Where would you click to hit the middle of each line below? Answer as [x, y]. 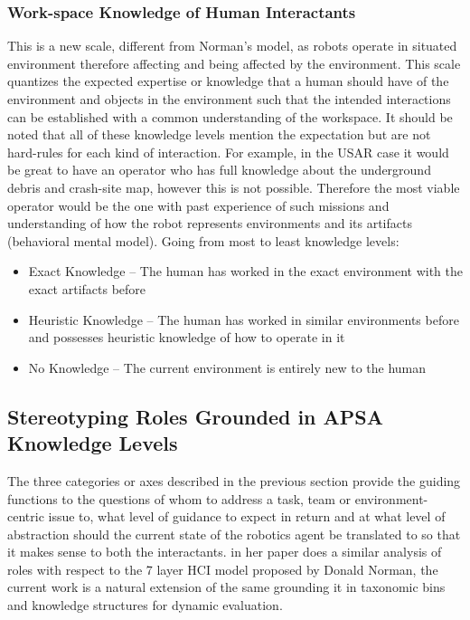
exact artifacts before [87, 288]
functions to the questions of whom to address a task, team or [179, 498]
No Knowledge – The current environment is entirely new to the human [227, 367]
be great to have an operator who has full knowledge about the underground [219, 170]
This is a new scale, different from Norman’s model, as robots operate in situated [232, 46]
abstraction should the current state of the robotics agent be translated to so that [234, 534]
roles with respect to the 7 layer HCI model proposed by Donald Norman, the [223, 569]
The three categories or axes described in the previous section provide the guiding [234, 480]
